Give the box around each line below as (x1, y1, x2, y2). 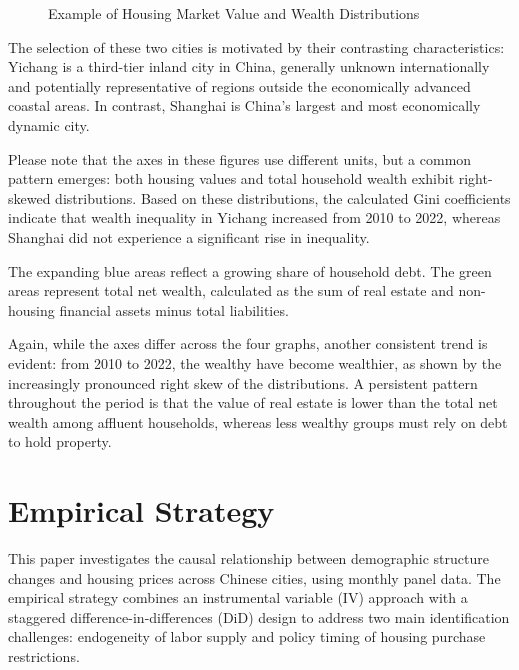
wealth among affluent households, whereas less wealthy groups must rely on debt (8, 411, 508, 432)
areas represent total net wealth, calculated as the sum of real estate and (8, 280, 454, 301)
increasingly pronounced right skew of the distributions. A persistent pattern (8, 372, 478, 393)
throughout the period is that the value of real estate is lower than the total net (8, 392, 498, 413)
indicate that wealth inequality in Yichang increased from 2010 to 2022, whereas (8, 207, 501, 228)
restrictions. (8, 645, 80, 666)
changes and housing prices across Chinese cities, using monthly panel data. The (8, 567, 501, 588)
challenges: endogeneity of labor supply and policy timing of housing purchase (8, 626, 486, 647)
